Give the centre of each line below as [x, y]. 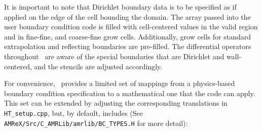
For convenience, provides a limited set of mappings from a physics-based [120, 83]
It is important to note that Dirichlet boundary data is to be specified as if [120, 7]
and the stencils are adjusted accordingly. [98, 66]
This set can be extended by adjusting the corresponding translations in [116, 103]
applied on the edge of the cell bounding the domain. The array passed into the [127, 16]
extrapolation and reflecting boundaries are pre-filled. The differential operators [128, 46]
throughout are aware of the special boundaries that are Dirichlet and [114, 56]
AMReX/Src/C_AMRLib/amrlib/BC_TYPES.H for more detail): [96, 123]
